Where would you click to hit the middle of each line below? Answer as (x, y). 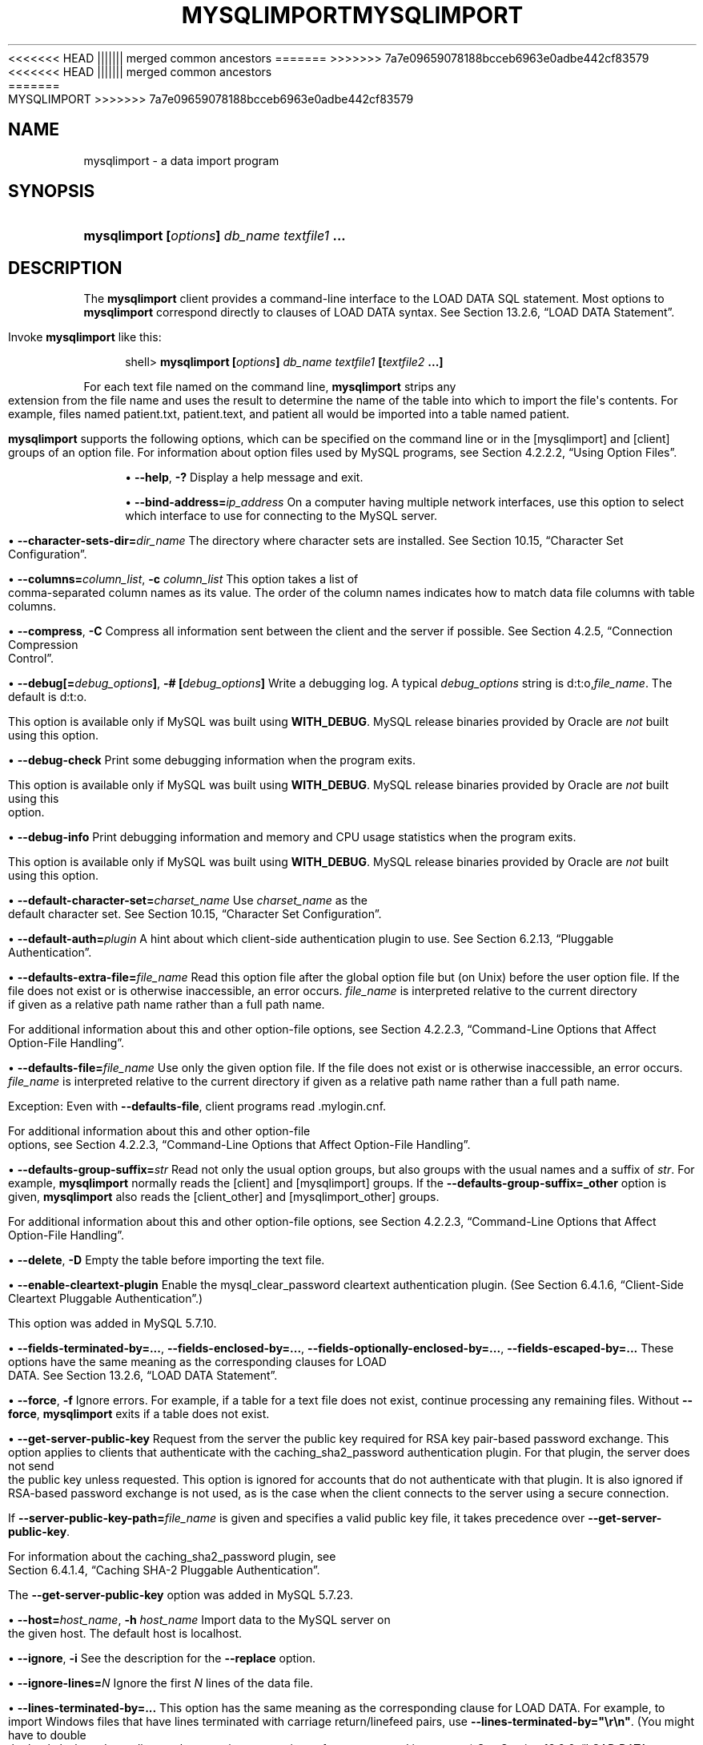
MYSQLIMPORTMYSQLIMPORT (352, 15)
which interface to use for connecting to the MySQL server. (281, 516)
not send (31, 1466)
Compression (43, 645)
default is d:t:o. (48, 697)
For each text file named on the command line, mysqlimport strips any (270, 387)
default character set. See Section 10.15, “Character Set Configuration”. (195, 914)
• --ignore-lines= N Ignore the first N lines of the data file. (161, 1683)
